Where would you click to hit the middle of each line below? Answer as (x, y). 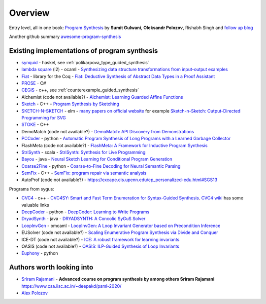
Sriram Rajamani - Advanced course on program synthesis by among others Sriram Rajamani (118, 279)
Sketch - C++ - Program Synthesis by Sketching (70, 104)
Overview (29, 13)
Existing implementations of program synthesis (83, 51)
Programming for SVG (44, 117)
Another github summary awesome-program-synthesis (65, 37)
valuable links (35, 205)
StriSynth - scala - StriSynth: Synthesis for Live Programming (83, 152)
